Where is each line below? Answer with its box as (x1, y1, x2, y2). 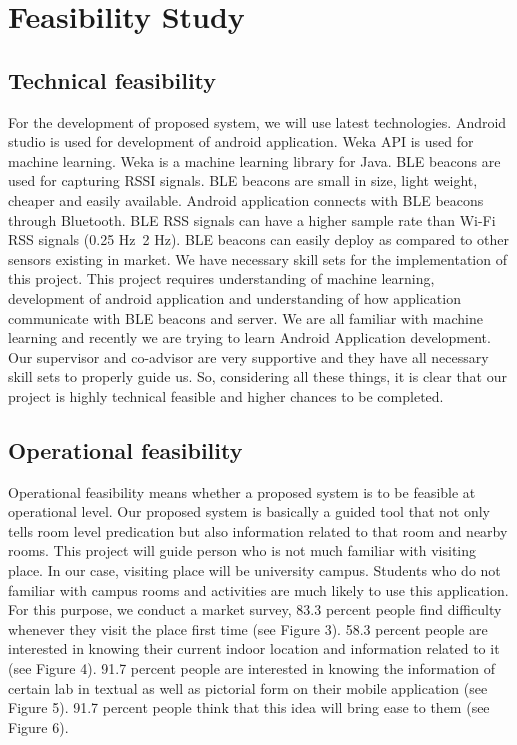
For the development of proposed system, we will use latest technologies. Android (8, 111, 507, 132)
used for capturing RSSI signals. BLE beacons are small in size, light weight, (8, 170, 478, 191)
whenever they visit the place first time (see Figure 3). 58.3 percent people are (8, 618, 488, 639)
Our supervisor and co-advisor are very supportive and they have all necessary (8, 346, 489, 367)
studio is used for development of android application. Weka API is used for (8, 131, 474, 152)
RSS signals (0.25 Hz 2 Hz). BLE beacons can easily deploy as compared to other (8, 229, 509, 250)
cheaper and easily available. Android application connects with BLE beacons (8, 189, 484, 210)
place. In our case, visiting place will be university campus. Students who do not (8, 560, 501, 581)
